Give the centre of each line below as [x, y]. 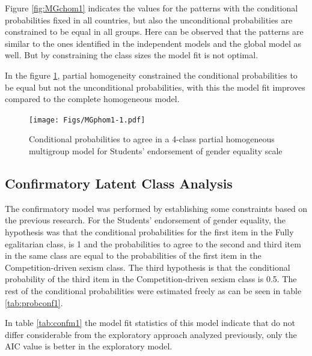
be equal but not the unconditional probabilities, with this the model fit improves [155, 87]
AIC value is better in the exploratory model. [89, 346]
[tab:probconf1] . [34, 302]
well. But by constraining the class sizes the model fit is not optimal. [132, 55]
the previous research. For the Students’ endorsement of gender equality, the [145, 220]
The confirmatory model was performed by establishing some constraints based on [156, 208]
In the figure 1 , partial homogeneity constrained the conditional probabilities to [151, 75]
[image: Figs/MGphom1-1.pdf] [87, 120]
